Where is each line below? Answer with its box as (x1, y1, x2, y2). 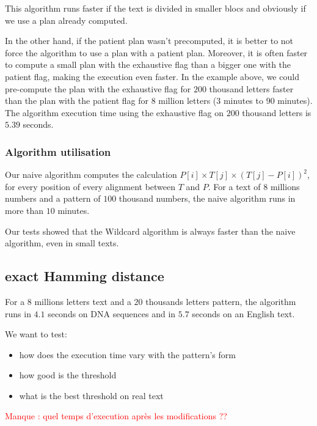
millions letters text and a (34, 295, 131, 307)
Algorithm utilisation (5, 144, 111, 159)
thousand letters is (242, 106, 312, 119)
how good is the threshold (19, 369, 117, 381)
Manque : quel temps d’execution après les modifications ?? (5, 409, 227, 422)
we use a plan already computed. (5, 13, 128, 26)
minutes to (223, 94, 263, 107)
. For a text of (208, 180, 261, 193)
